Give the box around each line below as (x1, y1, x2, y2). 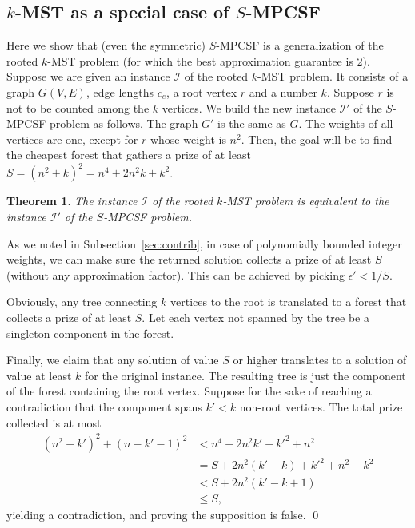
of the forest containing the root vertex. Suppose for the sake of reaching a (6, 383, 372, 399)
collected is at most (6, 414, 102, 431)
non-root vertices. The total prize (239, 398, 403, 415)
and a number (249, 83, 317, 100)
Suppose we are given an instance (6, 68, 170, 85)
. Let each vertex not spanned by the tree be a (142, 309, 369, 326)
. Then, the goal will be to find (241, 130, 393, 147)
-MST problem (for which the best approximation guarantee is (47, 52, 353, 69)
